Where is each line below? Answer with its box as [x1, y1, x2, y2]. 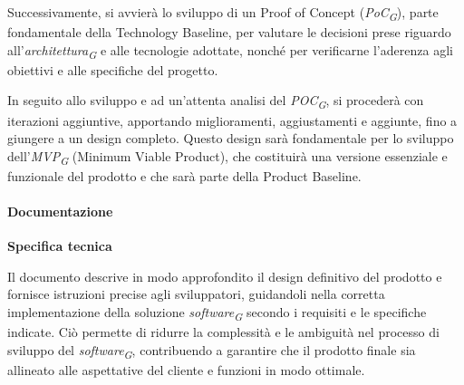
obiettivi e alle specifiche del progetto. [7, 60, 218, 79]
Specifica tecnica [7, 236, 112, 255]
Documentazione [7, 202, 113, 221]
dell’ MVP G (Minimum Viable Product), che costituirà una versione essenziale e [7, 146, 448, 168]
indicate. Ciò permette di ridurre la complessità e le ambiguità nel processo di [7, 322, 440, 342]
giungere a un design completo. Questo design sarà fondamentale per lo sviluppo [7, 129, 454, 148]
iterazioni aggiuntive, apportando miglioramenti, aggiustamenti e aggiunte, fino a [7, 111, 458, 130]
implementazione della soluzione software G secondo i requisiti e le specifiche [7, 303, 427, 323]
